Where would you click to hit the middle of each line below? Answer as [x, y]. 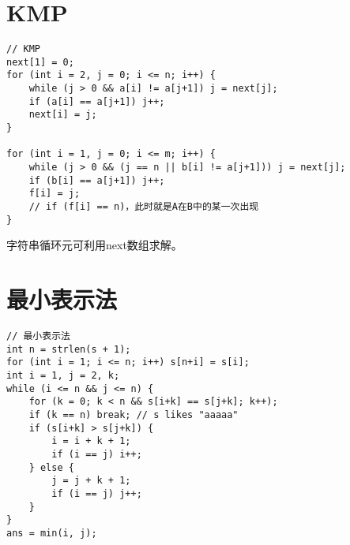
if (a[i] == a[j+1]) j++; [97, 101]
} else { [51, 467]
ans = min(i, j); [52, 533]
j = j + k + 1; [91, 481]
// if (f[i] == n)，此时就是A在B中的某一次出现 [144, 207]
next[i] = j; [63, 115]
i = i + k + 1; [91, 441]
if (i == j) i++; [97, 454]
